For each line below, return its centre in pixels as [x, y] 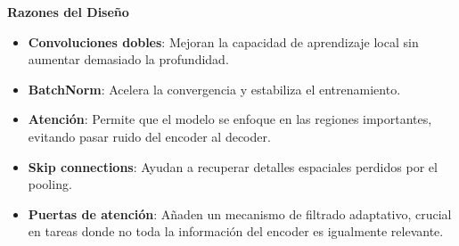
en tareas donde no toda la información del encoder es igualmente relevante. [236, 231]
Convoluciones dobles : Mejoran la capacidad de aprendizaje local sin [223, 41]
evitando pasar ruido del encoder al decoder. [149, 136]
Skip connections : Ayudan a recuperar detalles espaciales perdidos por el [233, 166]
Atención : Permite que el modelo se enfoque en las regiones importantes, [230, 119]
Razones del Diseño [68, 12]
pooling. [50, 184]
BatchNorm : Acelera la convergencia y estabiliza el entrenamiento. [214, 89]
